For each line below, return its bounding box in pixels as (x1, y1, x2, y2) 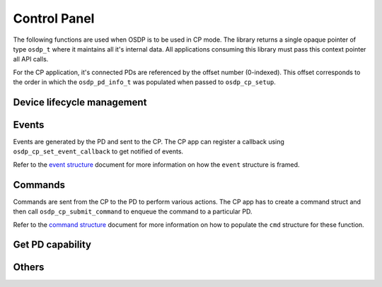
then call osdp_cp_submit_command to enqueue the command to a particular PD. (13, 207, 253, 216)
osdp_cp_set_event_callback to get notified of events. (13, 147, 184, 156)
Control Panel (13, 11, 95, 26)
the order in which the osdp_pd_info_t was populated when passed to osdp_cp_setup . (13, 78, 276, 86)
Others (13, 262, 45, 274)
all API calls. (13, 55, 49, 64)
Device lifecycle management (13, 96, 147, 108)
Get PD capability (13, 239, 92, 251)
